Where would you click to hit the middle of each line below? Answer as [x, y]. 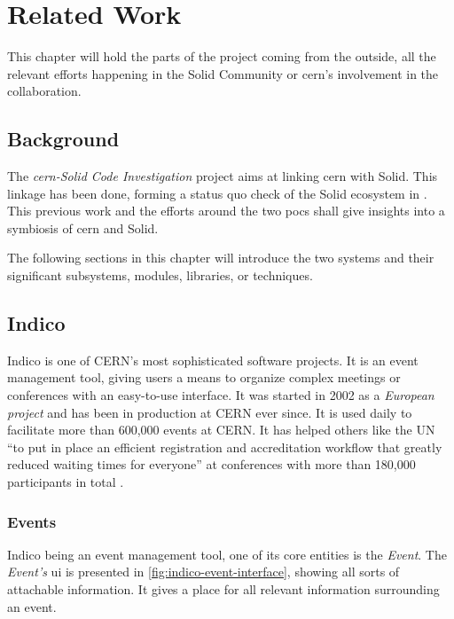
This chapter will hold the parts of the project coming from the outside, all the [222, 56]
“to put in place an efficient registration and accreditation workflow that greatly [225, 447]
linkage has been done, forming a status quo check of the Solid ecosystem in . [217, 193]
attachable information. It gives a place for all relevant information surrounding [223, 589]
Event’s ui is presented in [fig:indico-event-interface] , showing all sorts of [204, 572]
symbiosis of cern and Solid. [83, 227]
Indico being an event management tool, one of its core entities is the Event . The [227, 554]
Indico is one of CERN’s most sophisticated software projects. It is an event [213, 360]
